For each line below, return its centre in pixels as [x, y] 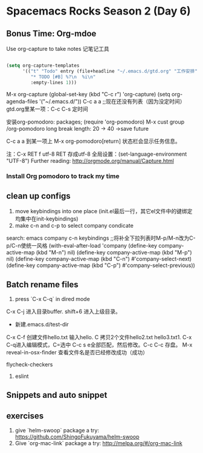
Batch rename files [42, 284]
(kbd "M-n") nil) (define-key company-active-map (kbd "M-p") [114, 253]
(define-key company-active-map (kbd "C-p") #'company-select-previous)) [101, 265]
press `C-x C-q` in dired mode [53, 299]
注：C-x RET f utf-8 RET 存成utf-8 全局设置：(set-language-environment [97, 154]
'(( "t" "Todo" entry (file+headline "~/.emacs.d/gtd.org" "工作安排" [110, 71]
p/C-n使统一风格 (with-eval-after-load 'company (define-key [82, 246]
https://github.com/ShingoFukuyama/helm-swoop [77, 437]
